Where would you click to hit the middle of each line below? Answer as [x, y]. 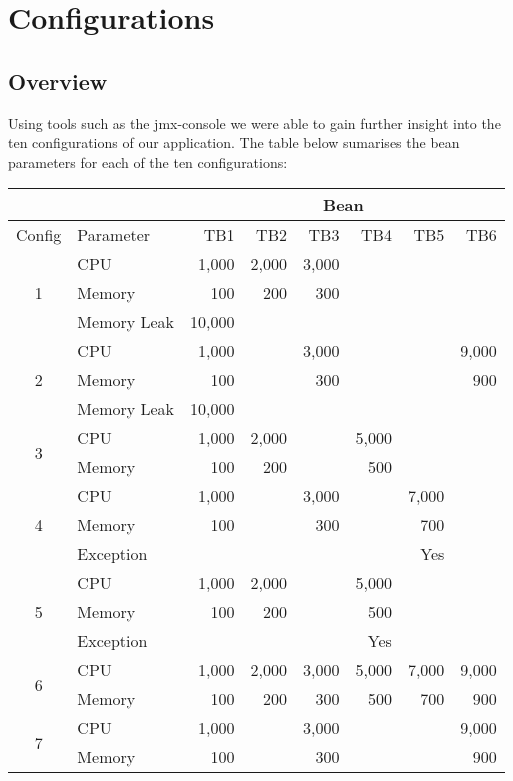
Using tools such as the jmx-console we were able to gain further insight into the [254, 122]
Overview [58, 80]
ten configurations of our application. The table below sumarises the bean [234, 142]
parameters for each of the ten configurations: [148, 161]
